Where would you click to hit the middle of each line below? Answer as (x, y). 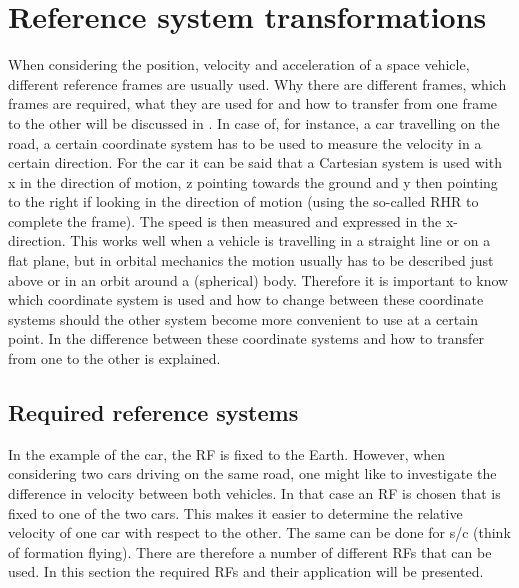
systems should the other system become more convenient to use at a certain (243, 318)
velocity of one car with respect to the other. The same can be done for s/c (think (259, 532)
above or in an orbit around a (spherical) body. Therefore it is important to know (258, 279)
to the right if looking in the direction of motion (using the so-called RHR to (243, 201)
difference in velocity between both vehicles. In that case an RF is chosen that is (254, 493)
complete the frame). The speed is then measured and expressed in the (225, 220)
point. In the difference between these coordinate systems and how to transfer (246, 338)
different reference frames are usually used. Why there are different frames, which (257, 83)
